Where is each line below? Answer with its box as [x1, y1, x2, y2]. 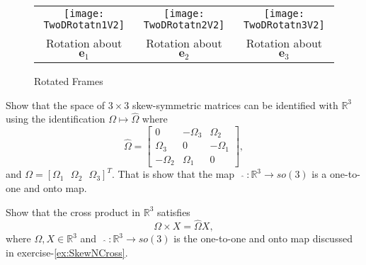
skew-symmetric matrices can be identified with [132, 97, 338, 112]
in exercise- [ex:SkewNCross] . [6, 245, 128, 259]
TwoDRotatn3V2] [244, 19, 325, 30]
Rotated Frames [34, 73, 103, 88]
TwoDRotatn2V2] [143, 19, 225, 30]
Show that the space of [6, 97, 105, 112]
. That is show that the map [111, 167, 235, 181]
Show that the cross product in [6, 204, 141, 219]
